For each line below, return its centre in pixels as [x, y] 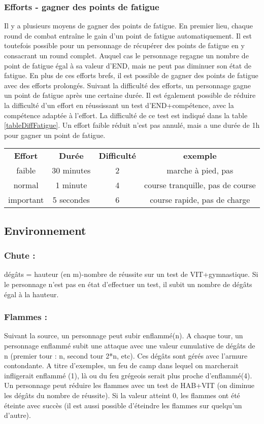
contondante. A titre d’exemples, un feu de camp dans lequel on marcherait [121, 365]
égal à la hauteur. [31, 294]
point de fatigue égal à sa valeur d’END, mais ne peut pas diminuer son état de [128, 65]
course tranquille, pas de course [200, 185]
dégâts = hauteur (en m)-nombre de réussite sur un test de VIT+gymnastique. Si [131, 274]
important [26, 200]
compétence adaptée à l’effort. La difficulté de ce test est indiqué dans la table [126, 115]
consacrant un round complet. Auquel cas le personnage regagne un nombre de [126, 55]
